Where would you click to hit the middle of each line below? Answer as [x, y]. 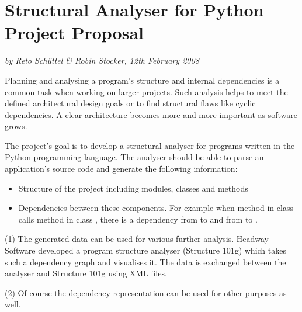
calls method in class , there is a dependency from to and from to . [138, 219]
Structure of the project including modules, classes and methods [133, 188]
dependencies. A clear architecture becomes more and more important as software [151, 114]
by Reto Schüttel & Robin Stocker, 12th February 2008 [102, 60]
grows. [16, 126]
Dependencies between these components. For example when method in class [156, 208]
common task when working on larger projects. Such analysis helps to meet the [146, 91]
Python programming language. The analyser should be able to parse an [134, 157]
